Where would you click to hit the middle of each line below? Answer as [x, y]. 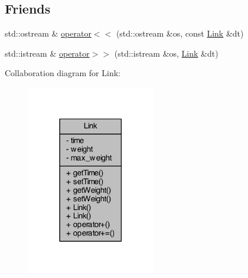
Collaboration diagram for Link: [63, 73]
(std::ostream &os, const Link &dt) [180, 33]
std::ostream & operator [48, 33]
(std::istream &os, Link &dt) [166, 53]
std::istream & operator [47, 53]
